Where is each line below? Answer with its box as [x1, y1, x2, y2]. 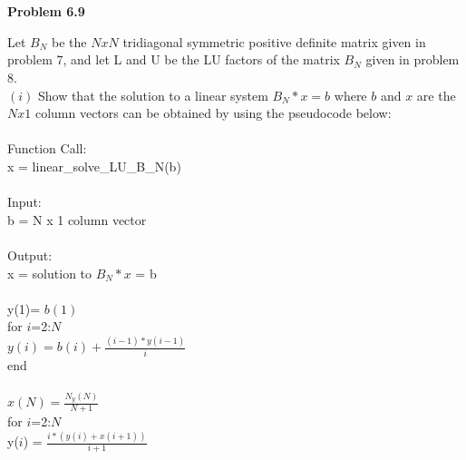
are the [416, 85, 456, 104]
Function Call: [7, 139, 87, 158]
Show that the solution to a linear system [37, 85, 268, 104]
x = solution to [7, 263, 92, 282]
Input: [7, 192, 42, 211]
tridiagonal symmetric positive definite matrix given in [122, 32, 426, 51]
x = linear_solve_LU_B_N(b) [7, 156, 181, 175]
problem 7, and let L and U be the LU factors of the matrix [7, 50, 340, 69]
